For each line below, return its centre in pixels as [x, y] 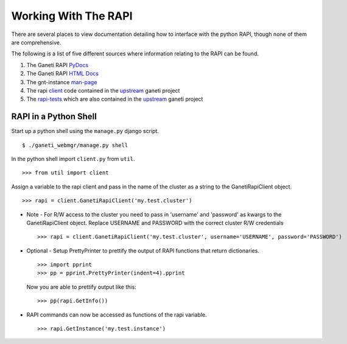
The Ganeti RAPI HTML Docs [63, 74]
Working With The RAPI [72, 16]
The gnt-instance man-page [62, 82]
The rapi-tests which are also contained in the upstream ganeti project [115, 99]
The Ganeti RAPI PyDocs [58, 65]
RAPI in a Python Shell [54, 117]
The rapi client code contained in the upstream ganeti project [103, 90]
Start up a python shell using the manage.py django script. [85, 131]
